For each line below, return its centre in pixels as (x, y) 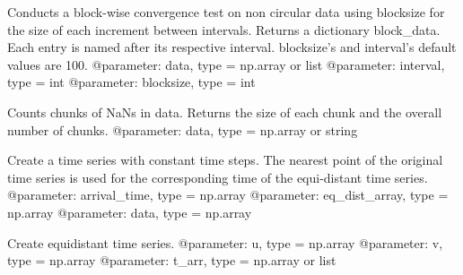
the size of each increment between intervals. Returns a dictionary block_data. (224, 29)
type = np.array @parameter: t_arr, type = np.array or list (172, 260)
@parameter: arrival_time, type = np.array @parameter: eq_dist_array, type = (228, 195)
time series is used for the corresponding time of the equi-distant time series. (218, 177)
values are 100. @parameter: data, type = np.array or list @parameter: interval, (226, 64)
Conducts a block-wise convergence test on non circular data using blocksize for (226, 12)
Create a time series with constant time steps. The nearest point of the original (225, 160)
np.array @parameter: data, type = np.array (130, 212)
